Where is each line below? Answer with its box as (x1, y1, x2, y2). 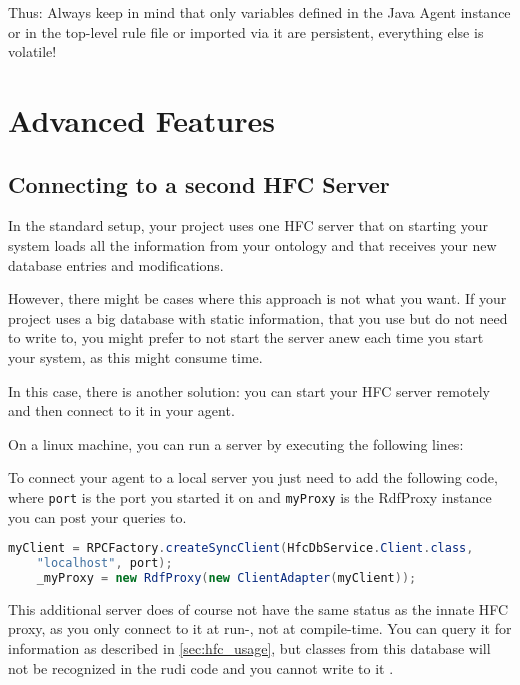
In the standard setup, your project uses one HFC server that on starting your (8, 215, 489, 236)
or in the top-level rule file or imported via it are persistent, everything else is (8, 21, 484, 42)
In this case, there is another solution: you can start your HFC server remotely (8, 380, 490, 401)
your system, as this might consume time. (8, 346, 263, 367)
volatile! (8, 41, 57, 62)
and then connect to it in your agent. (8, 400, 235, 421)
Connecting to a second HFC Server (8, 168, 390, 199)
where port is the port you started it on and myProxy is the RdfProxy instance (8, 486, 492, 507)
